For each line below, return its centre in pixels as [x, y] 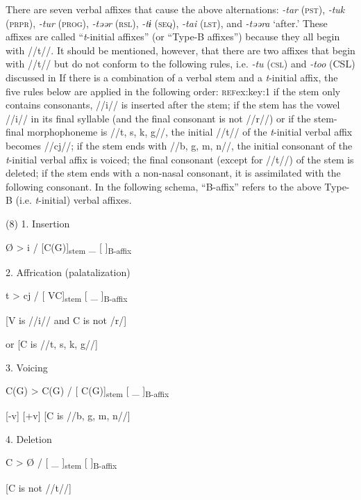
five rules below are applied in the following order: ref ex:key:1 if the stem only [173, 91]
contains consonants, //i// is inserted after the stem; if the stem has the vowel [173, 105]
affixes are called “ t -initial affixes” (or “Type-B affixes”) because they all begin [173, 37]
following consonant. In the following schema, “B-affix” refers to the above [163, 186]
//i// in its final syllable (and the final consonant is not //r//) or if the [158, 118]
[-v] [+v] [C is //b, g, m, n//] [68, 416]
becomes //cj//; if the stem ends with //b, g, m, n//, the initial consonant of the [179, 145]
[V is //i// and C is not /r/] [66, 320]
